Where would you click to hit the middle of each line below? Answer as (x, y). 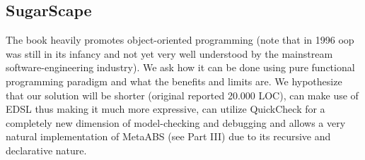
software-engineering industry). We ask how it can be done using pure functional (180, 67)
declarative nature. (46, 150)
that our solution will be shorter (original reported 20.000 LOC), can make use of (182, 95)
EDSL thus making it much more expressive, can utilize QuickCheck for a (166, 109)
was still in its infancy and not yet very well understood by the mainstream (169, 53)
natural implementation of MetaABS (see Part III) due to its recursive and (168, 136)
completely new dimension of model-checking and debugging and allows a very (176, 122)
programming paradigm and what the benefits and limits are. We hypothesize (174, 81)
